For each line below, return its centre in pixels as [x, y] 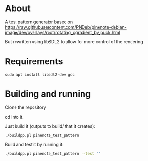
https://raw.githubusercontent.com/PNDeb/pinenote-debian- [66, 27]
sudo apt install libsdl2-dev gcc [40, 74]
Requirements [34, 62]
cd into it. [14, 117]
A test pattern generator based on [39, 22]
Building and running [48, 94]
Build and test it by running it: [34, 144]
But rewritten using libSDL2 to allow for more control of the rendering [74, 41]
